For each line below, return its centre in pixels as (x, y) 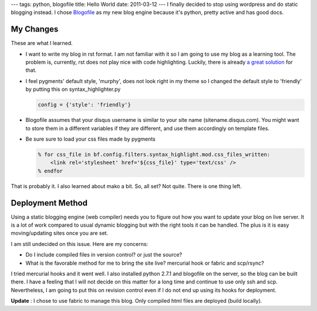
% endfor (50, 171)
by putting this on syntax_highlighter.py (73, 89)
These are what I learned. (42, 43)
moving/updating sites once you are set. (60, 233)
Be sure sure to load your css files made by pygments (90, 139)
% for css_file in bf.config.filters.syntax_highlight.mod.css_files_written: (154, 154)
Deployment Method (49, 203)
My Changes (35, 29)
